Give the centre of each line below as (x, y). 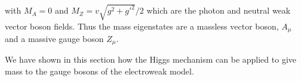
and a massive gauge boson (54, 38)
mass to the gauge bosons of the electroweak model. (99, 71)
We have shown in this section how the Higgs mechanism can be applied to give (150, 59)
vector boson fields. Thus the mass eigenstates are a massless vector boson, (142, 26)
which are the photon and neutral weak (219, 10)
